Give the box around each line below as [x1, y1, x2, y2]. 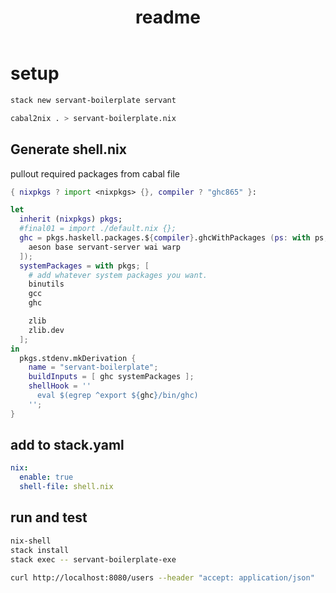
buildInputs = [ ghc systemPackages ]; [28, 372, 195, 382]
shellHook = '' [28, 381, 92, 391]
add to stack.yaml [10, 437, 125, 454]
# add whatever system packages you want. [28, 270, 208, 280]
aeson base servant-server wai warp [28, 242, 182, 252]
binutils [28, 279, 65, 290]
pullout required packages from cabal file [10, 167, 180, 180]
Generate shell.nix [10, 141, 127, 158]
